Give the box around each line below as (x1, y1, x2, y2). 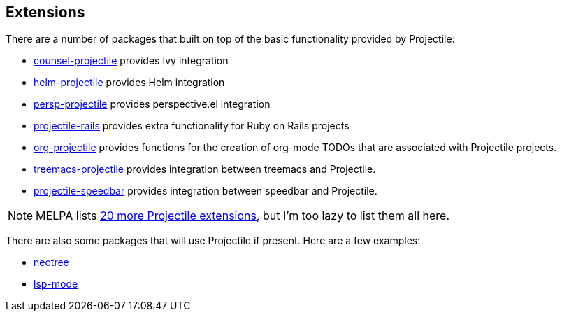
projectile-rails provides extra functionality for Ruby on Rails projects (34, 120, 350, 132)
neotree (34, 256, 69, 269)
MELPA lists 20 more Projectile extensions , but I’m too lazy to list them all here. (36, 209, 450, 223)
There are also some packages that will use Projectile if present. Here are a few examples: (6, 234, 421, 247)
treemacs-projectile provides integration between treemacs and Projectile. (34, 163, 376, 176)
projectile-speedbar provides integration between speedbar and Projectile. (34, 185, 377, 197)
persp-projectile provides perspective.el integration (34, 98, 271, 111)
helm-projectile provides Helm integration (34, 76, 225, 89)
